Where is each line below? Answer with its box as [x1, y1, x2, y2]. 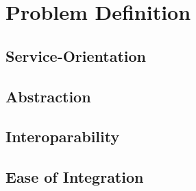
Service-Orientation [5, 45, 147, 66]
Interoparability [5, 126, 120, 147]
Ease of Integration [5, 166, 144, 188]
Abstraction [5, 85, 91, 106]
